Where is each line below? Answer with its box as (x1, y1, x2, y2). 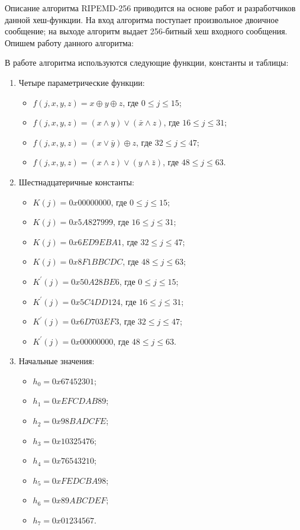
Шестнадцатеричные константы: (18, 175, 134, 188)
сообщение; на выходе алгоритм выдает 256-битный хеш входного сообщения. (5, 25, 288, 37)
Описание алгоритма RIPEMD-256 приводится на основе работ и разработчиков (5, 2, 296, 14)
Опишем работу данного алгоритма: (5, 36, 134, 49)
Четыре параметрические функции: (18, 76, 145, 88)
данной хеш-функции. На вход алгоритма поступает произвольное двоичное (5, 13, 279, 25)
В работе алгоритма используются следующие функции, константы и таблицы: (5, 56, 289, 69)
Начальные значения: (18, 355, 95, 367)
